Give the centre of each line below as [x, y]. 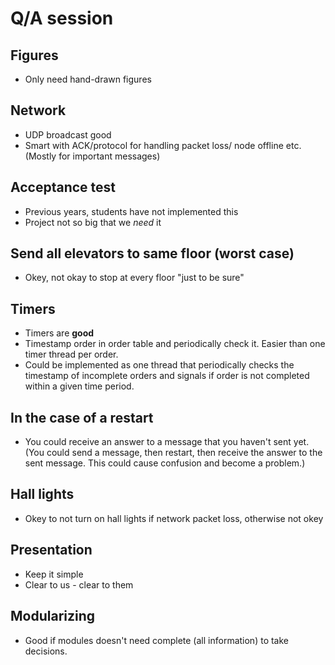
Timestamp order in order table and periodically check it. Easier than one [175, 344]
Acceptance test [63, 187]
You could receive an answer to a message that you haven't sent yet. [167, 442]
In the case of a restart [82, 417]
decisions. [46, 651]
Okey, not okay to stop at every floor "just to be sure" [134, 278]
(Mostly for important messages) [92, 156]
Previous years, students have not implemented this [131, 211]
